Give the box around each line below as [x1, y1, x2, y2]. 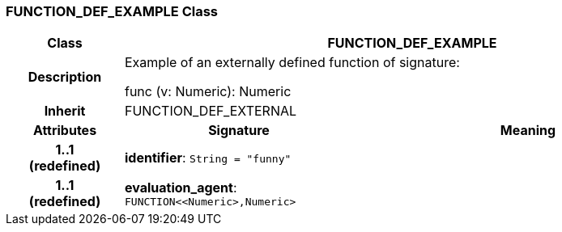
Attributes [32, 122, 97, 139]
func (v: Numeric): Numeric [124, 83, 292, 100]
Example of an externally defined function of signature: [124, 54, 460, 71]
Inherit [44, 103, 86, 120]
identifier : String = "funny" [124, 150, 292, 167]
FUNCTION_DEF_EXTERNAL [124, 103, 297, 120]
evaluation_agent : [124, 179, 237, 196]
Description [28, 69, 102, 86]
